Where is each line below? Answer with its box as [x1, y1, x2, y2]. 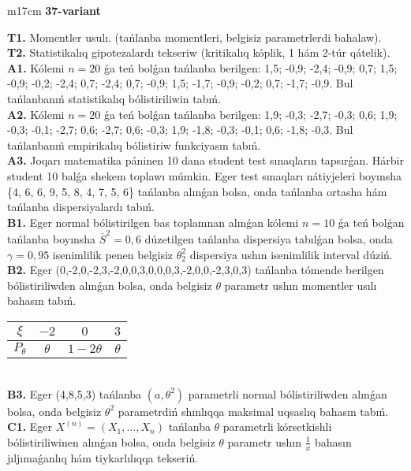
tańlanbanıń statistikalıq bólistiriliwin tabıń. [7, 90, 222, 106]
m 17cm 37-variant [7, 2, 101, 18]
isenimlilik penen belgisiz [52, 246, 174, 262]
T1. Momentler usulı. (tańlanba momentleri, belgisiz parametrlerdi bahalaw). [7, 28, 382, 45]
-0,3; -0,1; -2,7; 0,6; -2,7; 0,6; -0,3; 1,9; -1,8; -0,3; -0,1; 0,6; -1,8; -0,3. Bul [7, 121, 353, 138]
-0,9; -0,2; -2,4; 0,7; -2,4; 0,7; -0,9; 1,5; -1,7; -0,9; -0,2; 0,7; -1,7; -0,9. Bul [7, 75, 353, 91]
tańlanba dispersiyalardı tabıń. [7, 198, 155, 215]
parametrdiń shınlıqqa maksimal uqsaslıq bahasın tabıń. [118, 402, 389, 419]
